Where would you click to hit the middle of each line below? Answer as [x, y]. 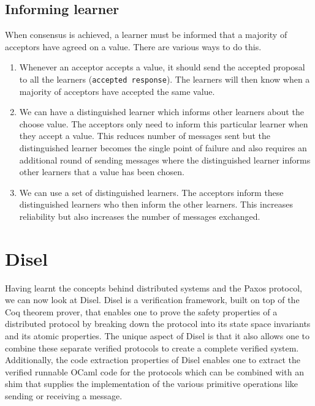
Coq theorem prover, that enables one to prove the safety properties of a [141, 311]
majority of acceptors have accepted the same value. [117, 91]
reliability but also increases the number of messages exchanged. [140, 216]
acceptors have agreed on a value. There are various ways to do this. [133, 46]
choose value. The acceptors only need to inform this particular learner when [164, 123]
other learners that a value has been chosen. [102, 172]
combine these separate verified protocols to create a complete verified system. [152, 348]
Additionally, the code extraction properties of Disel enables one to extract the [153, 360]
